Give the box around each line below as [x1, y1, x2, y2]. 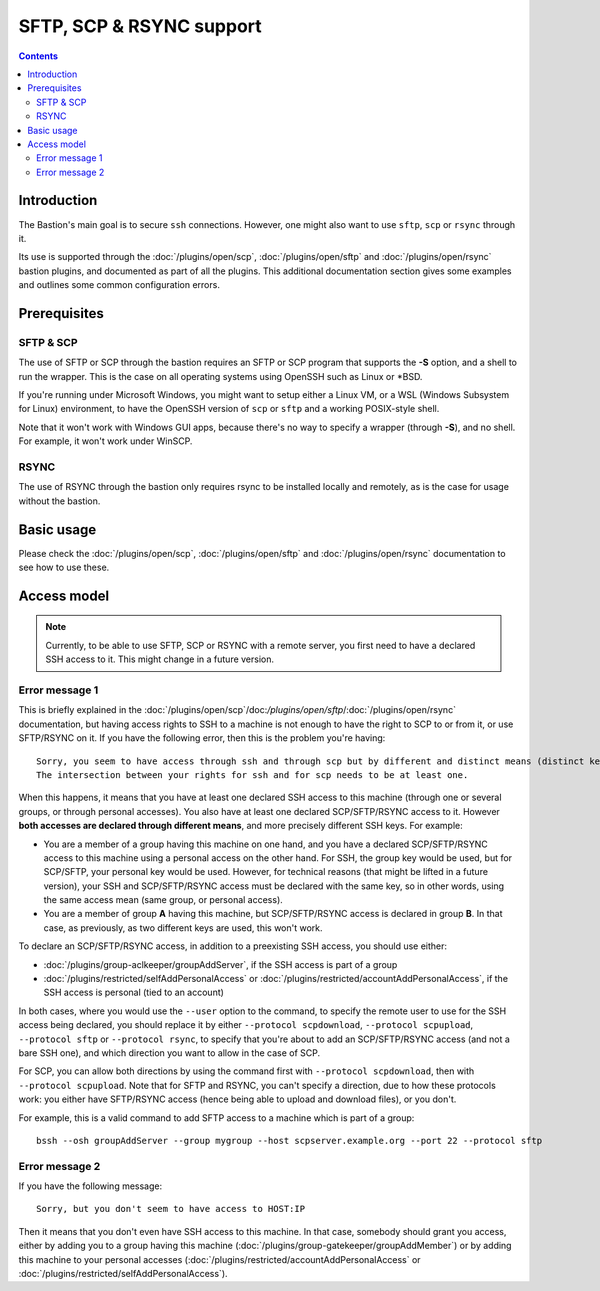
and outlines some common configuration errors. [18, 279, 220, 291]
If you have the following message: [18, 1180, 163, 1192]
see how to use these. [18, 561, 110, 574]
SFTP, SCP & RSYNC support [18, 15, 262, 37]
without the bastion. [18, 495, 101, 507]
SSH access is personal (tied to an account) [43, 986, 225, 999]
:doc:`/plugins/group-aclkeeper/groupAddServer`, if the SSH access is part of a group [43, 958, 398, 970]
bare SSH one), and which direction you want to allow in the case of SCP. [18, 1047, 321, 1059]
